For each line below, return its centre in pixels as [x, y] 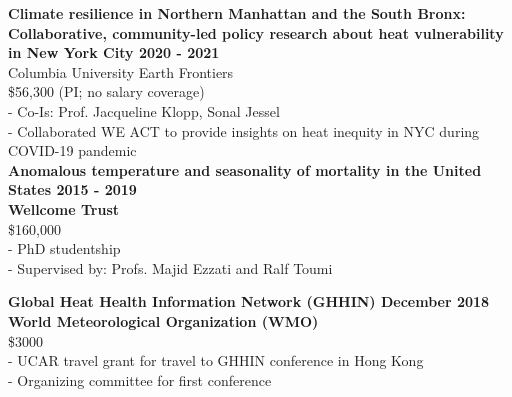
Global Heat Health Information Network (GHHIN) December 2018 [249, 301]
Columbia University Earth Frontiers [121, 71]
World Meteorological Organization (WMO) [163, 320]
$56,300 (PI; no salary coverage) [106, 91]
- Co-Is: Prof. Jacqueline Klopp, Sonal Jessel [144, 110]
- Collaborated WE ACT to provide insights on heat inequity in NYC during [244, 130]
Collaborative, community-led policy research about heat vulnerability [256, 32]
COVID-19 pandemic [72, 150]
